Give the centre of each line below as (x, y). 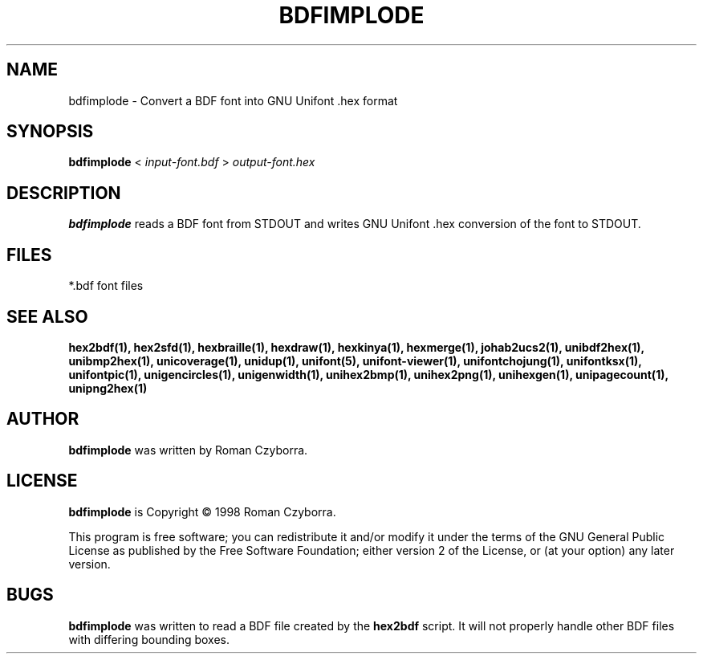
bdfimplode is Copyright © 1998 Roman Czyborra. (202, 511)
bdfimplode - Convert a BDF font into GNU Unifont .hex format (233, 100)
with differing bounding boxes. (149, 639)
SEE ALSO (47, 316)
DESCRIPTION (64, 193)
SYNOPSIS (50, 132)
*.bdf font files (106, 286)
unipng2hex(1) (108, 388)
